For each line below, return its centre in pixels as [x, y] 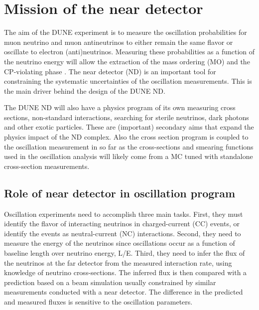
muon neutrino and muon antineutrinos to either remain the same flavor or [119, 42]
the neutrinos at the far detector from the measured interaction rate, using [118, 262]
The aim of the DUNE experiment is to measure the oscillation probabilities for [126, 32]
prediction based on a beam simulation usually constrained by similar [110, 282]
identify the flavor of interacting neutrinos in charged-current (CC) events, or [122, 224]
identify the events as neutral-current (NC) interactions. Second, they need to [123, 233]
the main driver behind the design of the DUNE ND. [85, 90]
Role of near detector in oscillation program [120, 193]
